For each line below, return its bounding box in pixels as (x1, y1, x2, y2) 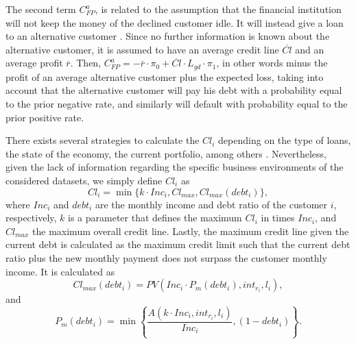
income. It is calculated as (5, 264, 115, 278)
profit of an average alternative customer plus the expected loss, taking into (5, 69, 324, 84)
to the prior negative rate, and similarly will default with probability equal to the (5, 97, 348, 111)
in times (261, 210, 295, 225)
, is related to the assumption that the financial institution (95, 2, 342, 16)
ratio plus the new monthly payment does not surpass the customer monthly (5, 250, 327, 265)
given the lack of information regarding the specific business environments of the (5, 160, 344, 174)
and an (295, 42, 324, 56)
